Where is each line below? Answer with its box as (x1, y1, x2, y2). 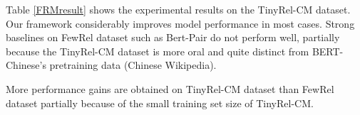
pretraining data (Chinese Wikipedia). (49, 57, 217, 72)
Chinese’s (6, 57, 46, 72)
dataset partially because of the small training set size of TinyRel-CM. (6, 95, 314, 110)
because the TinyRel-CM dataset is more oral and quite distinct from (6, 43, 309, 58)
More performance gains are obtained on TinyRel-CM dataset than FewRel (6, 81, 334, 96)
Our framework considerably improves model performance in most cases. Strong (6, 16, 355, 31)
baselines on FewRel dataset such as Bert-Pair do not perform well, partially (6, 30, 340, 45)
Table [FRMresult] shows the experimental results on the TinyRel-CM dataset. (6, 2, 351, 16)
